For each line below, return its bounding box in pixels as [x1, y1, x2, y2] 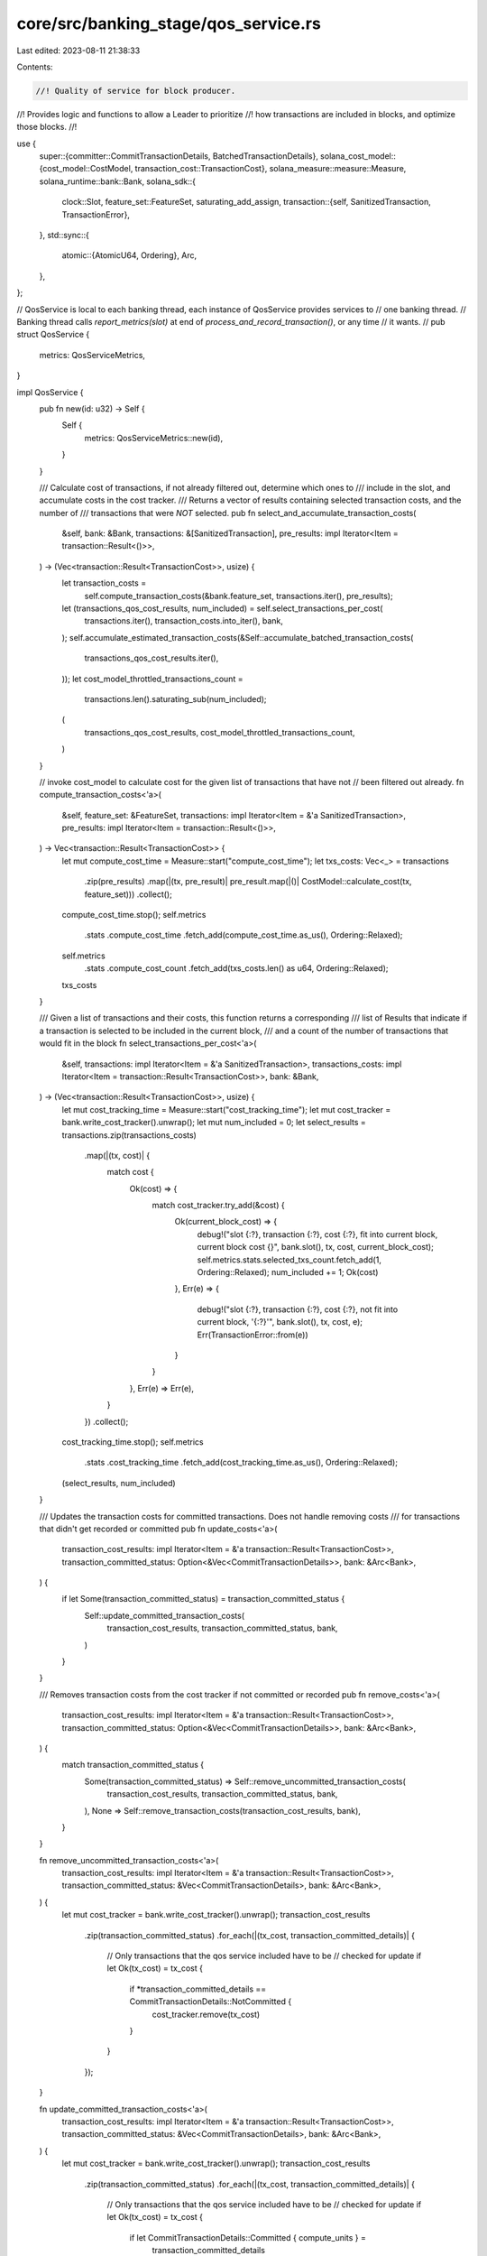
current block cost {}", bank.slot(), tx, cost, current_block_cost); [197, 1242, 435, 1253]
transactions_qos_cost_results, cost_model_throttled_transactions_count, [84, 726, 355, 737]
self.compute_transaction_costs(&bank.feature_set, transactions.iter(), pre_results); [84, 590, 393, 601]
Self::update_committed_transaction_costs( [84, 1610, 245, 1621]
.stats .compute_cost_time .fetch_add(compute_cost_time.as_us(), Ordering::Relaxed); [84, 929, 403, 940]
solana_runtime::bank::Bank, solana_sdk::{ [39, 176, 197, 187]
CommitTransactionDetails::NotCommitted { [129, 1996, 292, 2007]
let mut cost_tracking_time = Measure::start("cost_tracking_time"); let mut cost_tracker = [61, 1104, 391, 1114]
